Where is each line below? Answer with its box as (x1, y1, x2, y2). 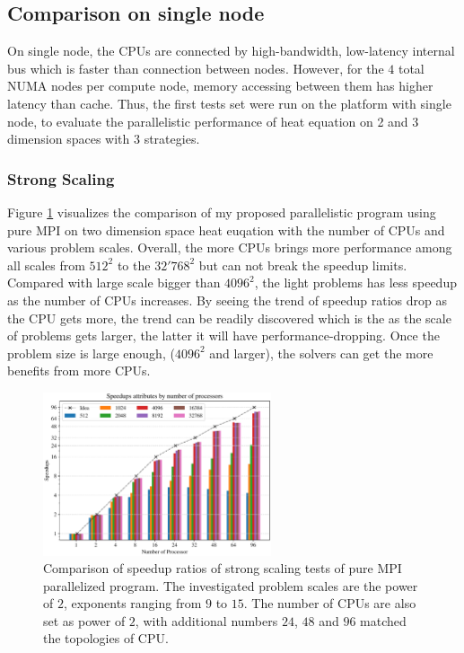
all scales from (7, 255, 85, 274)
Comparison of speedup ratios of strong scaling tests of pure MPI (43, 559, 402, 578)
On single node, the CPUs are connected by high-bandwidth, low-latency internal (7, 41, 455, 60)
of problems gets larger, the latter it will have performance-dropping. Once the (7, 326, 440, 345)
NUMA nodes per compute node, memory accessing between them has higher (7, 76, 433, 95)
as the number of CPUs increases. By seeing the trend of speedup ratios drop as (7, 290, 447, 309)
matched (360, 611, 407, 630)
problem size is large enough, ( (7, 343, 175, 362)
